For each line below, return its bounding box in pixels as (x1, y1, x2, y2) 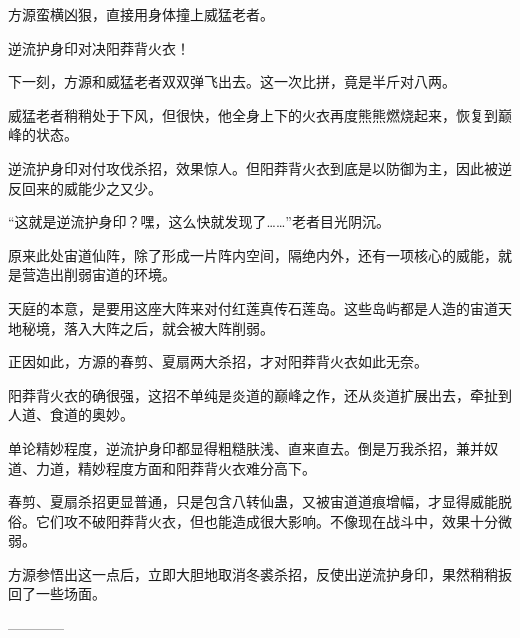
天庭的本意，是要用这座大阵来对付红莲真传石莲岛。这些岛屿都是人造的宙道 (8, 297, 498, 318)
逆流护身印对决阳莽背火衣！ (8, 37, 190, 58)
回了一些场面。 (8, 583, 106, 604)
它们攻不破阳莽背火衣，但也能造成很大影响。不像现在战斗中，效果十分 (35, 510, 498, 531)
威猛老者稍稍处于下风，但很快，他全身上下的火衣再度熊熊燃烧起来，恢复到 (8, 104, 498, 125)
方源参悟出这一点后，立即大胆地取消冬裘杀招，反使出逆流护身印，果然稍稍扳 (8, 563, 512, 584)
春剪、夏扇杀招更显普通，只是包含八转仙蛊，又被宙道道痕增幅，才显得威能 (8, 491, 498, 512)
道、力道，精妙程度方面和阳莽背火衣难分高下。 (8, 457, 316, 478)
